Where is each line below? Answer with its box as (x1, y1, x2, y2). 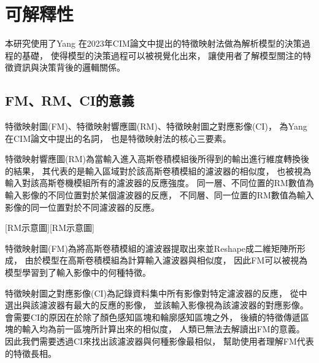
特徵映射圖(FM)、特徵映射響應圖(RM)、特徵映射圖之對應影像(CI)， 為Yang (5, 120, 307, 133)
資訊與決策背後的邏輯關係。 (13, 61, 125, 74)
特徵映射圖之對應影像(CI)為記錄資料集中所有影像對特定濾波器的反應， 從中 (5, 286, 307, 299)
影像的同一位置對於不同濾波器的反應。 (5, 200, 159, 213)
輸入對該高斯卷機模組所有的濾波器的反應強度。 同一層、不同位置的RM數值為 (5, 176, 314, 189)
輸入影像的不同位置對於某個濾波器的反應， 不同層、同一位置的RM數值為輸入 (5, 189, 314, 201)
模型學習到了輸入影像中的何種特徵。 (5, 266, 151, 279)
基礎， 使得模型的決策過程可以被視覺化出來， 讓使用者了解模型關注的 (21, 49, 303, 61)
